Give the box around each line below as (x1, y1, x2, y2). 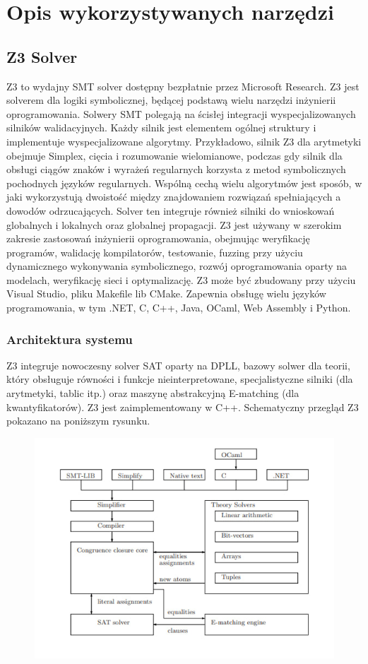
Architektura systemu (6, 330, 133, 348)
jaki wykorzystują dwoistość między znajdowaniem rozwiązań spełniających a (6, 189, 341, 204)
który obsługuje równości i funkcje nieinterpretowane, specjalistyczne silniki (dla (6, 372, 353, 386)
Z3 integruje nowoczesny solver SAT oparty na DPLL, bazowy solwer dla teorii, (6, 357, 350, 372)
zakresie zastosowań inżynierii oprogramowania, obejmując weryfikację (6, 231, 310, 246)
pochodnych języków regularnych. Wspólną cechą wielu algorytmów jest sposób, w (6, 175, 362, 190)
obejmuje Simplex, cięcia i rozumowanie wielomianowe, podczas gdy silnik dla (6, 148, 343, 162)
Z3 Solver (6, 45, 78, 67)
